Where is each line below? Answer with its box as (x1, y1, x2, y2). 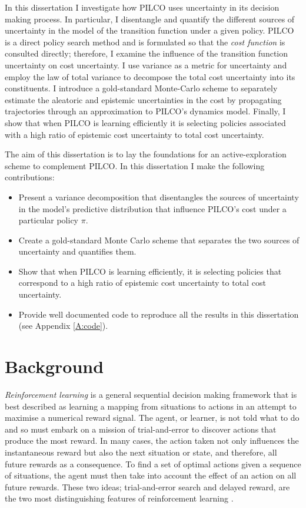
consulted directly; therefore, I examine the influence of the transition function (5, 47, 288, 60)
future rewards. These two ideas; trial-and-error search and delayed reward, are (5, 480, 290, 493)
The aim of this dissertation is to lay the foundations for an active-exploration (5, 148, 287, 160)
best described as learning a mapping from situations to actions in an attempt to (5, 400, 297, 412)
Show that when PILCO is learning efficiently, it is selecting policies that (18, 265, 282, 277)
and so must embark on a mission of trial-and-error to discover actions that (5, 423, 277, 435)
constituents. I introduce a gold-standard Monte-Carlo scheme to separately (5, 82, 278, 94)
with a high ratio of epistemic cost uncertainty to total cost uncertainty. (5, 128, 264, 140)
